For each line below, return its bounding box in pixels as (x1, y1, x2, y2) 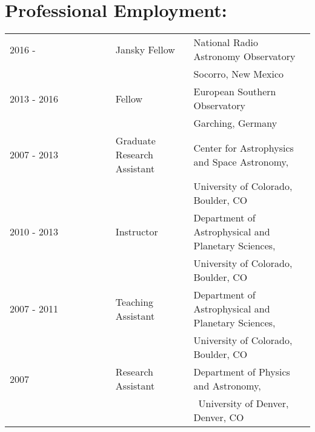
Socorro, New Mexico (193, 67, 284, 81)
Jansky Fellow (115, 42, 175, 56)
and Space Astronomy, (193, 154, 289, 169)
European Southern (193, 84, 276, 99)
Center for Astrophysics (193, 140, 294, 155)
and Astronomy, (193, 379, 261, 393)
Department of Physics (193, 365, 290, 379)
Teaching (115, 294, 154, 309)
